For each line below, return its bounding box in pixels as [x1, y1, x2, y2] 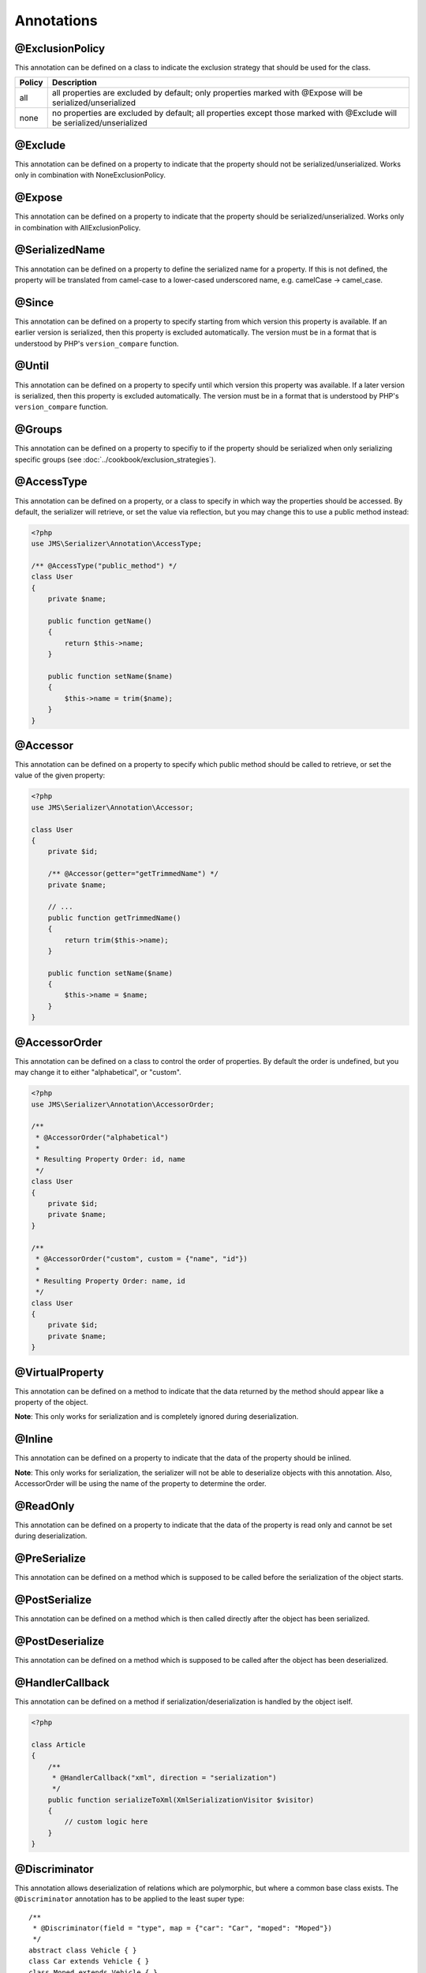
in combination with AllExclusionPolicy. [14, 223, 141, 232]
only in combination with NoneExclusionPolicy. [14, 170, 166, 180]
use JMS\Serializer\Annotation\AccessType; [31, 539, 203, 548]
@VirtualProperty [14, 1365, 104, 1379]
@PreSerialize [14, 1552, 86, 1566]
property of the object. [14, 1397, 88, 1406]
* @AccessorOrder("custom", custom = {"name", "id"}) [35, 1254, 248, 1263]
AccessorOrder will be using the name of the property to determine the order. [14, 1479, 267, 1488]
